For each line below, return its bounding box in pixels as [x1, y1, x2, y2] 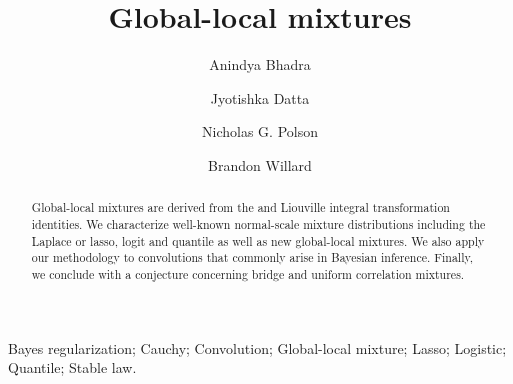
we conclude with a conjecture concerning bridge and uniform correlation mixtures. [31, 265, 465, 282]
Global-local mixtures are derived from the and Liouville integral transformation [31, 199, 450, 216]
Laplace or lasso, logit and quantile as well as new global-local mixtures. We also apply [31, 232, 485, 249]
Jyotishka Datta [210, 87, 310, 108]
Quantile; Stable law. [8, 357, 137, 378]
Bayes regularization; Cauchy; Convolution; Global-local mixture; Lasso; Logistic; [8, 337, 507, 358]
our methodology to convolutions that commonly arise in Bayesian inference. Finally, [31, 249, 474, 266]
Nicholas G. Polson [202, 121, 318, 142]
